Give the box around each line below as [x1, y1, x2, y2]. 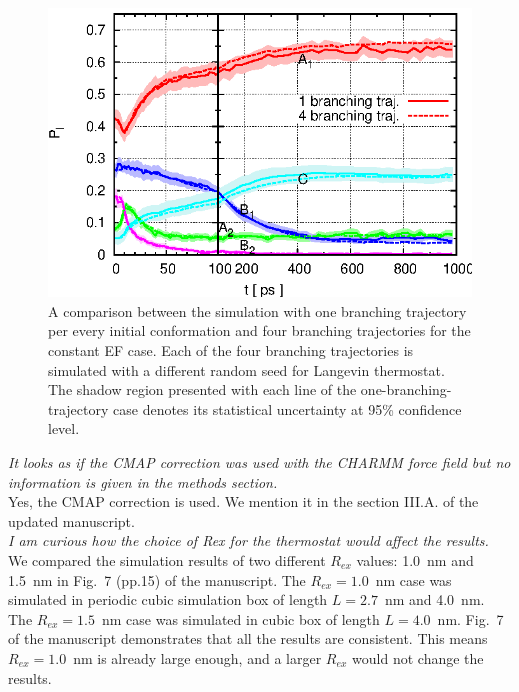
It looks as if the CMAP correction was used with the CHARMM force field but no [8, 451, 511, 472]
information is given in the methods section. [8, 471, 278, 492]
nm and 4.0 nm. [384, 589, 485, 610]
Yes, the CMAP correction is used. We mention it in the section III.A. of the [8, 491, 479, 512]
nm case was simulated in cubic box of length [101, 608, 380, 629]
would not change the [352, 647, 484, 668]
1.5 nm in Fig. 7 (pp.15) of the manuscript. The [8, 569, 306, 590]
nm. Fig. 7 [437, 608, 504, 629]
